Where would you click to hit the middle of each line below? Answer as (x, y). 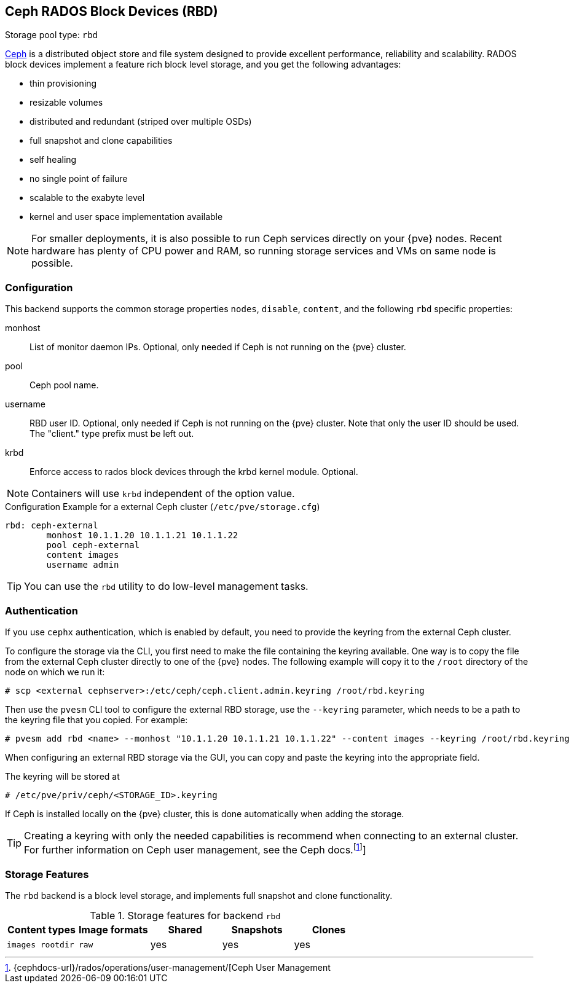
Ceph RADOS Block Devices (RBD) (112, 11)
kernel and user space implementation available (126, 217)
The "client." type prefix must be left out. (112, 434)
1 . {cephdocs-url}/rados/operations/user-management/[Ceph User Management (168, 967)
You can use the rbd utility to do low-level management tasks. (166, 586)
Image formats (113, 930)
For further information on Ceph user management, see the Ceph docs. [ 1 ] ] (195, 849)
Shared (185, 930)
